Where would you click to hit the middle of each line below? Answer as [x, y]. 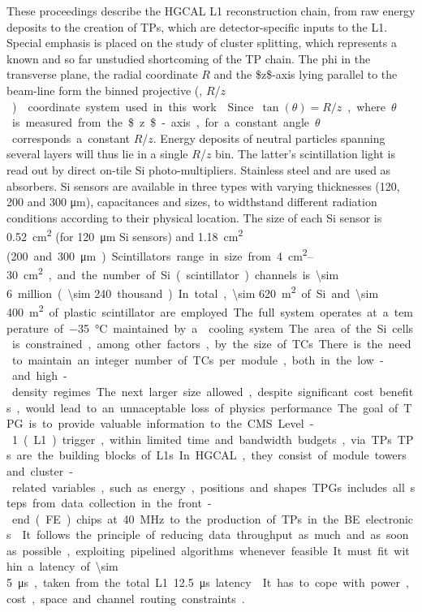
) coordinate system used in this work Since [133, 106]
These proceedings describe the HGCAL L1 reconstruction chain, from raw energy [211, 11]
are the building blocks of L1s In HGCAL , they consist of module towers [211, 455]
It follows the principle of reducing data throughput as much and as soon [215, 534]
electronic [390, 518]
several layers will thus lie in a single [97, 154]
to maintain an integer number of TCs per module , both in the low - [198, 359]
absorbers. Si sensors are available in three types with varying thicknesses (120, [203, 185]
